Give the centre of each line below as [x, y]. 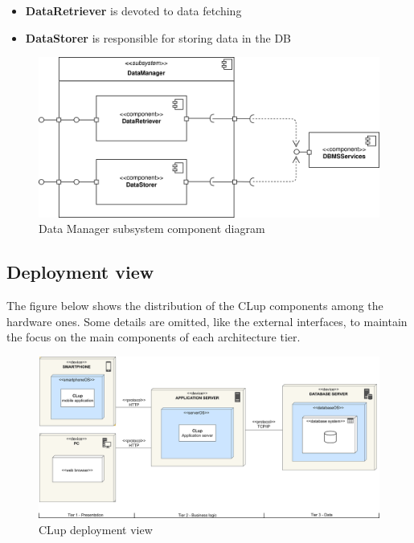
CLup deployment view [96, 529]
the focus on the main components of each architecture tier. [154, 337]
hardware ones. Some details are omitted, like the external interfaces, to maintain [207, 321]
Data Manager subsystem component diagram [152, 229]
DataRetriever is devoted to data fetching [133, 10]
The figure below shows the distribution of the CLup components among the [195, 306]
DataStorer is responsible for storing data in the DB [158, 37]
